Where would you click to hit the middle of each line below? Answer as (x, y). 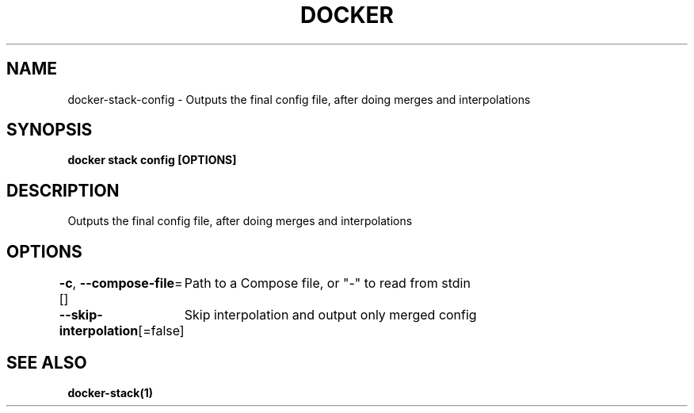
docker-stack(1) (111, 392)
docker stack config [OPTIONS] (152, 160)
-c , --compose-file (117, 283)
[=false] (161, 331)
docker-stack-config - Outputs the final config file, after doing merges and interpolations (299, 99)
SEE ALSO (47, 362)
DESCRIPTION (63, 190)
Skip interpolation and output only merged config (330, 315)
